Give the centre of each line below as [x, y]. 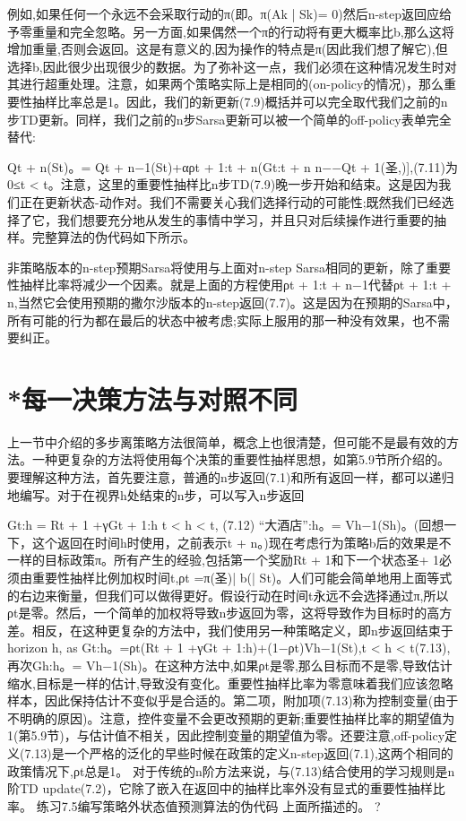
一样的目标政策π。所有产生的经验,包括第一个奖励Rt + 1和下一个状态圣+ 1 [224, 560]
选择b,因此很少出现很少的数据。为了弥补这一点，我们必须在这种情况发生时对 [232, 66]
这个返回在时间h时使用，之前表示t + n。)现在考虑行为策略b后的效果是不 [242, 542]
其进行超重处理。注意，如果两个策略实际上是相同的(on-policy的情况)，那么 [225, 84]
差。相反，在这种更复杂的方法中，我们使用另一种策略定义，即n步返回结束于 [230, 630]
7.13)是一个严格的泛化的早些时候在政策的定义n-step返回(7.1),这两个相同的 [239, 752]
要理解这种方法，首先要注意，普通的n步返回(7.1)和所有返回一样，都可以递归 [231, 477]
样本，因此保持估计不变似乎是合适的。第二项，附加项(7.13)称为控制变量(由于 [233, 700]
